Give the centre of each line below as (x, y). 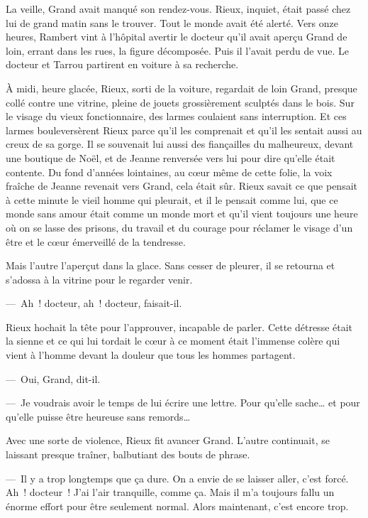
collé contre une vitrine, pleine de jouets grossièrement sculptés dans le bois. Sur (180, 102)
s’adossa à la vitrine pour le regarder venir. (99, 279)
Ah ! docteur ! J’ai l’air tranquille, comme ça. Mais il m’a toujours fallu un (170, 492)
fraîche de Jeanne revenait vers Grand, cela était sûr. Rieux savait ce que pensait (182, 186)
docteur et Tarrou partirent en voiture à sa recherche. (122, 64)
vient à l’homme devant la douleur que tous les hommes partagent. (151, 355)
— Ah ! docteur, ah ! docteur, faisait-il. (94, 303)
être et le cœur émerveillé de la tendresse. (96, 241)
